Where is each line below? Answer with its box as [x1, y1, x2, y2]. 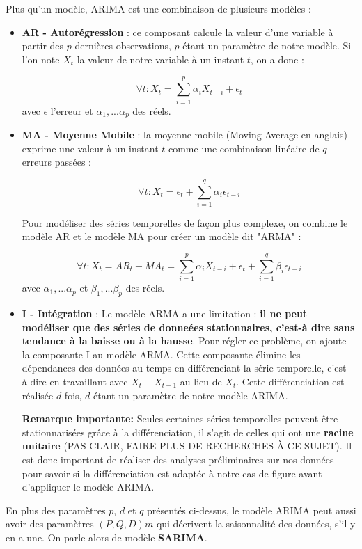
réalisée [22, 388, 54, 402]
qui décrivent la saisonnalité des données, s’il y [156, 516, 356, 531]
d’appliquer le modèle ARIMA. [22, 479, 155, 494]
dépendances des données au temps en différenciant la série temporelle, [22, 360, 324, 375]
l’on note [22, 51, 60, 66]
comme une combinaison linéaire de [168, 141, 320, 155]
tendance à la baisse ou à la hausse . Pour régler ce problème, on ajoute [22, 333, 347, 348]
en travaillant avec [49, 374, 128, 388]
